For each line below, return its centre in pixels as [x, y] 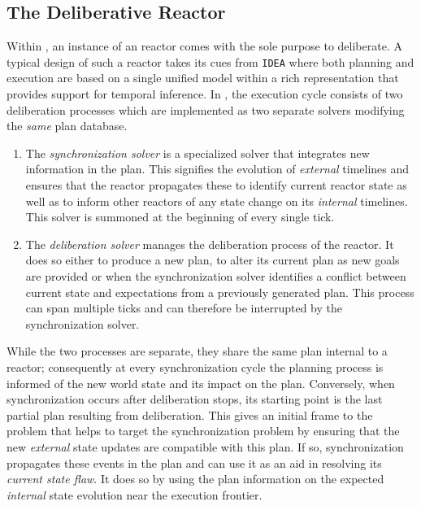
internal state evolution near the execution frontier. [135, 494]
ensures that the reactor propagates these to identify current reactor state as [216, 185]
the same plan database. [67, 126]
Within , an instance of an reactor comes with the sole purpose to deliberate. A [204, 46]
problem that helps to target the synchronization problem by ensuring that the [203, 431]
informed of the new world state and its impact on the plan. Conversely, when [201, 383]
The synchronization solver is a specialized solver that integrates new [197, 153]
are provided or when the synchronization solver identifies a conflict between [216, 275]
